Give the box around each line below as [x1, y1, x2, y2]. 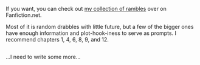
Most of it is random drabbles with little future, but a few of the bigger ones [5, 23, 194, 30]
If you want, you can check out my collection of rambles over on [5, 5, 167, 12]
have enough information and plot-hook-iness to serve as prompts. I [5, 29, 177, 37]
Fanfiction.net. [5, 11, 42, 19]
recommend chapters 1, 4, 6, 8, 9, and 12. [5, 36, 109, 43]
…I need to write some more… [5, 54, 81, 61]
